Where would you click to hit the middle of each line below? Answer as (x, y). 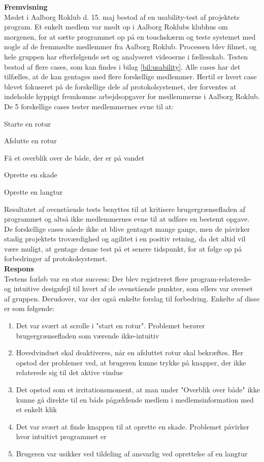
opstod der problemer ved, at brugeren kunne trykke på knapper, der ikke (131, 362)
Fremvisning (26, 7)
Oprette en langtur (34, 191)
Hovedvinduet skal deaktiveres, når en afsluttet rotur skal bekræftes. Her (130, 352)
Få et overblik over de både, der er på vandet (74, 157)
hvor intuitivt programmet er (61, 436)
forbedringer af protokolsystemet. (56, 258)
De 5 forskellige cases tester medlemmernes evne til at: (89, 106)
